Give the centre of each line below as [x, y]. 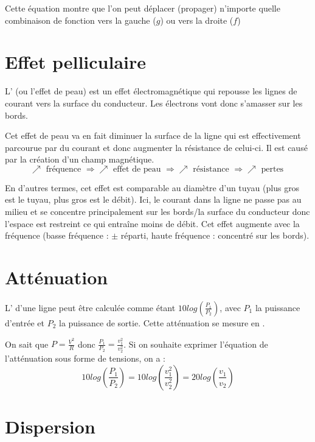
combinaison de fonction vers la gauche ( [81, 20]
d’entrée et [25, 322]
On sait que [27, 344]
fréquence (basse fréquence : [57, 235]
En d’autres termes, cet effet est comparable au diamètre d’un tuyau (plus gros [152, 187]
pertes [272, 169]
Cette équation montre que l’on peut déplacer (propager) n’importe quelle [143, 8]
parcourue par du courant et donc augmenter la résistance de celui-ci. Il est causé [156, 147]
